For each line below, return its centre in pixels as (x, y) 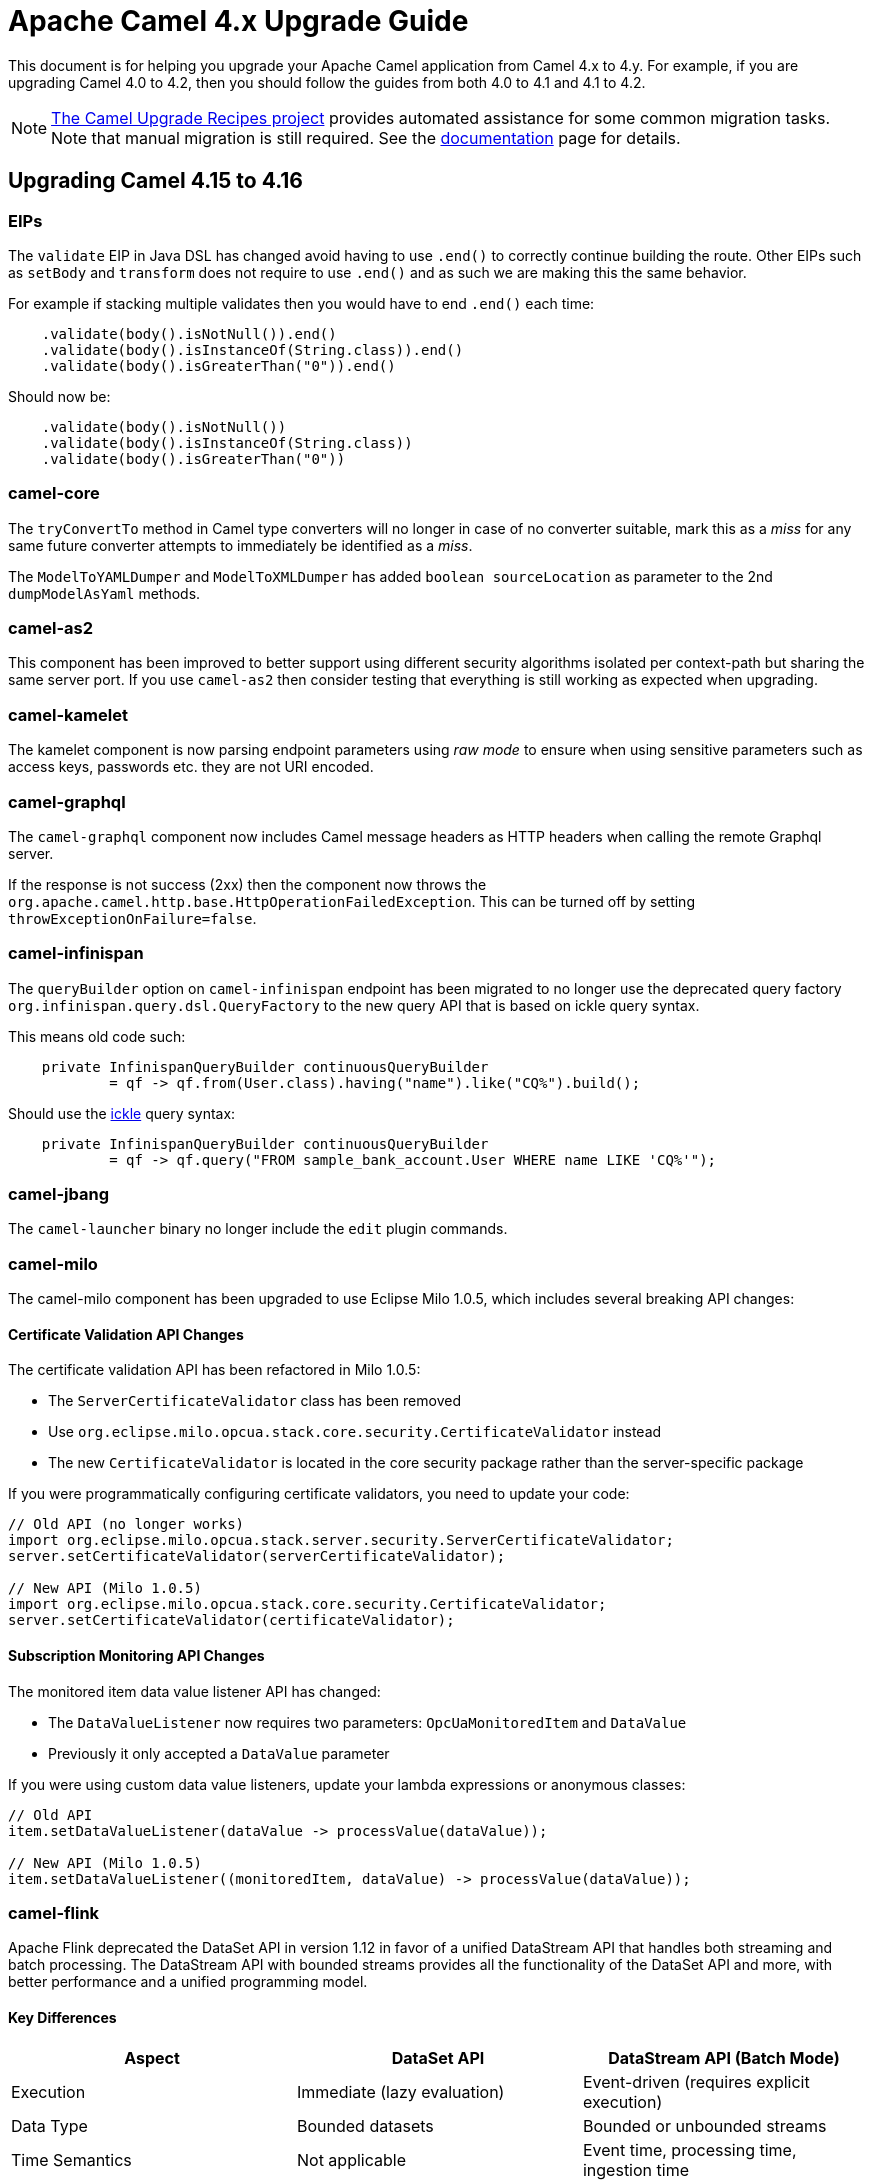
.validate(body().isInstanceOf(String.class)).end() (252, 349)
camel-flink (54, 1913)
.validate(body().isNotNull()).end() (189, 333)
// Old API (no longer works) (126, 1524)
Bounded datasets (365, 2125)
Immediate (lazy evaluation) (400, 2091)
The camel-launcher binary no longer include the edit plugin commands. (258, 1229)
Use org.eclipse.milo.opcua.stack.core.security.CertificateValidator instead (355, 1432)
